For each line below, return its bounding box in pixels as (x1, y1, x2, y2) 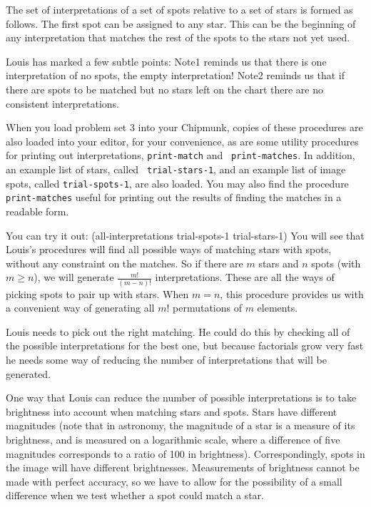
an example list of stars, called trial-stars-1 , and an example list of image (6, 162, 346, 176)
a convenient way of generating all (6, 300, 155, 315)
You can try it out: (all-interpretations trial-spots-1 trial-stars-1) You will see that (6, 227, 365, 242)
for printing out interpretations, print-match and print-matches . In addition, (6, 148, 355, 163)
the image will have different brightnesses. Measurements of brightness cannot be (6, 460, 360, 475)
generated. (6, 366, 51, 381)
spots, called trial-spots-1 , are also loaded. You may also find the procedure (6, 175, 349, 190)
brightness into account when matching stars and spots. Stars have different (6, 404, 337, 419)
